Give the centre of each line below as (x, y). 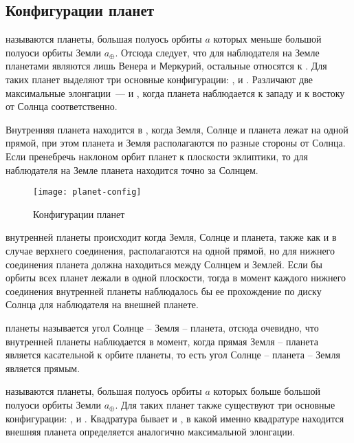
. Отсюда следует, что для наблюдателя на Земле (217, 52)
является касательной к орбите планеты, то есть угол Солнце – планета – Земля (173, 355)
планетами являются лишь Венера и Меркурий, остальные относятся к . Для (166, 66)
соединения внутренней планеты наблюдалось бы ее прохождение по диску (164, 291)
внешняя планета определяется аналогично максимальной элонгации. (151, 432)
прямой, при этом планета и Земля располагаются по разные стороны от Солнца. (176, 143)
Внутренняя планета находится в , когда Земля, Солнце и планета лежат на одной (177, 129)
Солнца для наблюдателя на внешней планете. (102, 304)
